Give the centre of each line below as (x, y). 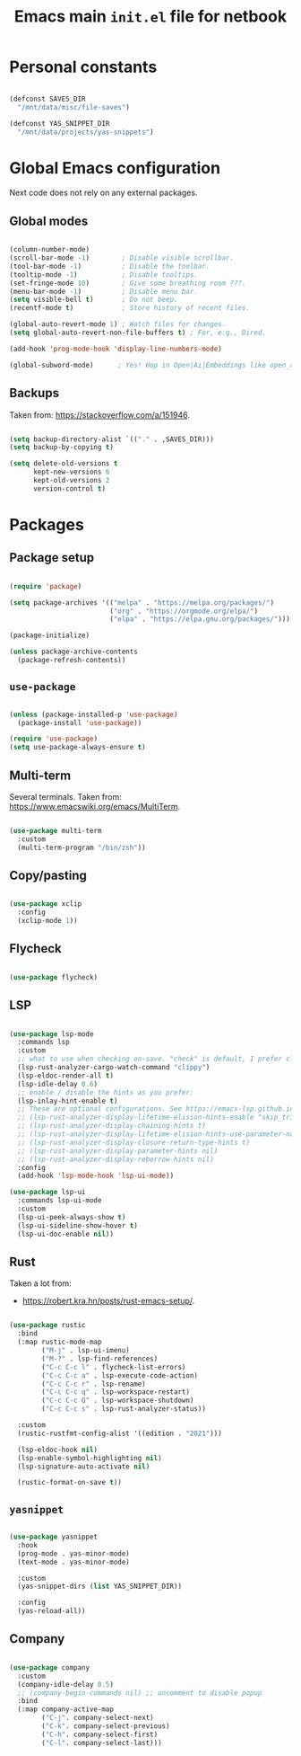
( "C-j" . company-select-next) (98, 1718)
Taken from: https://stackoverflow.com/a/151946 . (100, 414)
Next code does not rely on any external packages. (103, 193)
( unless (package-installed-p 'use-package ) (94, 714)
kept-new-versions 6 (71, 472)
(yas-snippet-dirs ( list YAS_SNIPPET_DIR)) (99, 1587)
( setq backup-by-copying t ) (62, 448)
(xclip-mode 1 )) (47, 921)
